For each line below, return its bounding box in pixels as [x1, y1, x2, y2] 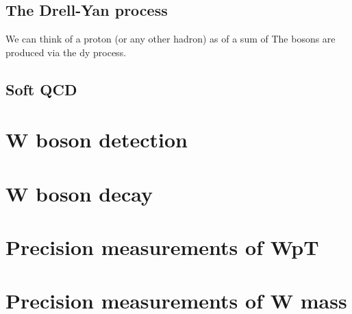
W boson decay [5, 179, 153, 207]
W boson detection [5, 125, 188, 154]
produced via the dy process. [5, 45, 127, 59]
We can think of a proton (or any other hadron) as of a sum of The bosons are [5, 32, 336, 46]
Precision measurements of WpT [5, 233, 319, 261]
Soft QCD [5, 78, 77, 99]
